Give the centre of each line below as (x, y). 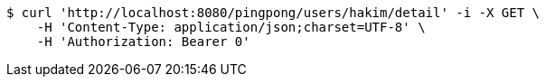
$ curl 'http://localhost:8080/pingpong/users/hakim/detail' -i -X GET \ (273, 13)
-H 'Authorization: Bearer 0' (143, 42)
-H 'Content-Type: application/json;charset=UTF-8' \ (231, 27)
